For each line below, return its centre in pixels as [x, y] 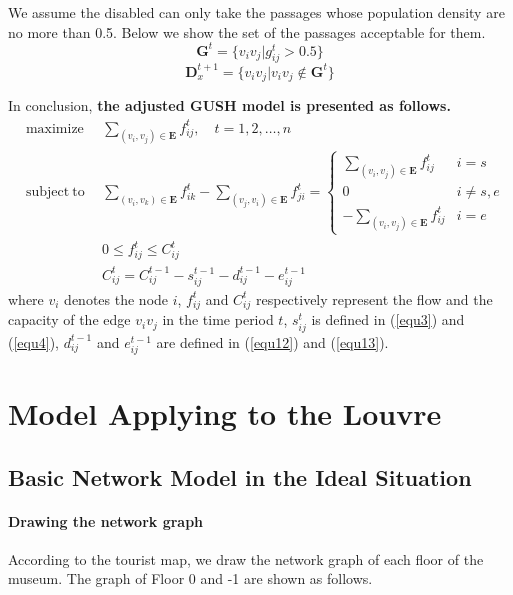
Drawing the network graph [106, 520]
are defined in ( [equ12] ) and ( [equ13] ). [272, 341]
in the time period [218, 319]
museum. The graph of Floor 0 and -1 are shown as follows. [190, 578]
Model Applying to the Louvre [225, 412]
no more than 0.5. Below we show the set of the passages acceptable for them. [247, 31]
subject [47, 192]
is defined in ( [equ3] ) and [388, 319]
